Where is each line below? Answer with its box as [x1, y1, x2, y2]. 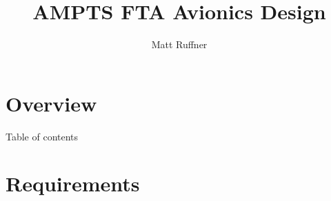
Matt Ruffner [151, 37, 208, 52]
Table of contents [6, 129, 79, 143]
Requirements [6, 169, 140, 198]
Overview [6, 89, 97, 117]
